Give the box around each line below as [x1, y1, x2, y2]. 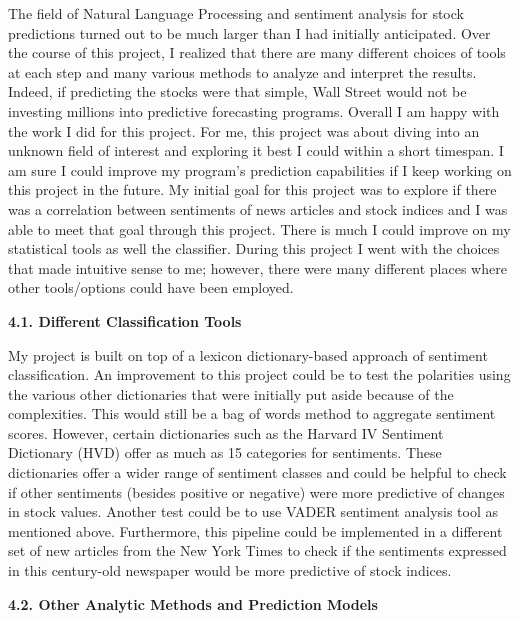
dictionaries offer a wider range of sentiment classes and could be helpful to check [8, 462, 507, 483]
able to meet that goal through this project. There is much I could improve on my [8, 218, 511, 239]
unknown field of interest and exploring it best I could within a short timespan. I [8, 140, 504, 161]
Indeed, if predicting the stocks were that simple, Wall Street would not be [8, 81, 467, 102]
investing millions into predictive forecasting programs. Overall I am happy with [8, 100, 500, 121]
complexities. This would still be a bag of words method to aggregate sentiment [8, 403, 496, 424]
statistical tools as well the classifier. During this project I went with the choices [8, 238, 500, 259]
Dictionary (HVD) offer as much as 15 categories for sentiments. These [8, 442, 442, 463]
